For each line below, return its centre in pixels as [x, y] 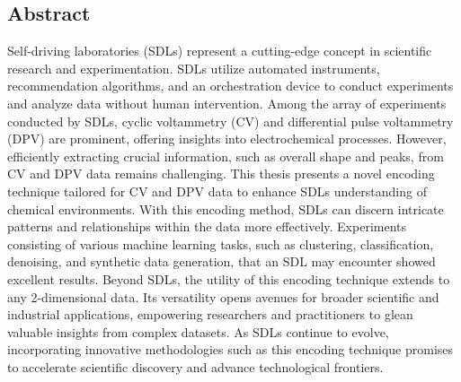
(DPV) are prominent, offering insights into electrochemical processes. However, [227, 139]
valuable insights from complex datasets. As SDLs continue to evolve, [198, 331]
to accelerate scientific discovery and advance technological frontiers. [195, 366]
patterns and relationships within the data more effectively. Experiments [207, 226]
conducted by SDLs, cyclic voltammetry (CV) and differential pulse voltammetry [230, 121]
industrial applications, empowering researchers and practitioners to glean [210, 314]
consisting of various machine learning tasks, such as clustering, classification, [221, 243]
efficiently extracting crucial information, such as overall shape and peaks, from [226, 156]
